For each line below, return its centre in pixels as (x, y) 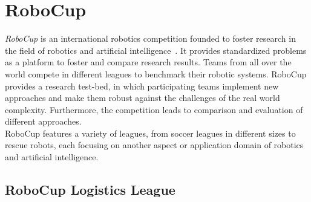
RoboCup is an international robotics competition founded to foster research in (150, 38)
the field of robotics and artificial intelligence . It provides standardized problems (156, 50)
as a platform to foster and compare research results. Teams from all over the (148, 62)
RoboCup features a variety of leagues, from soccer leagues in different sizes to (150, 133)
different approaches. (43, 121)
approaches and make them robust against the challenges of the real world (142, 98)
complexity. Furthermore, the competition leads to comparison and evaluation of (154, 109)
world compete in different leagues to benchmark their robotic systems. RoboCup (156, 73)
